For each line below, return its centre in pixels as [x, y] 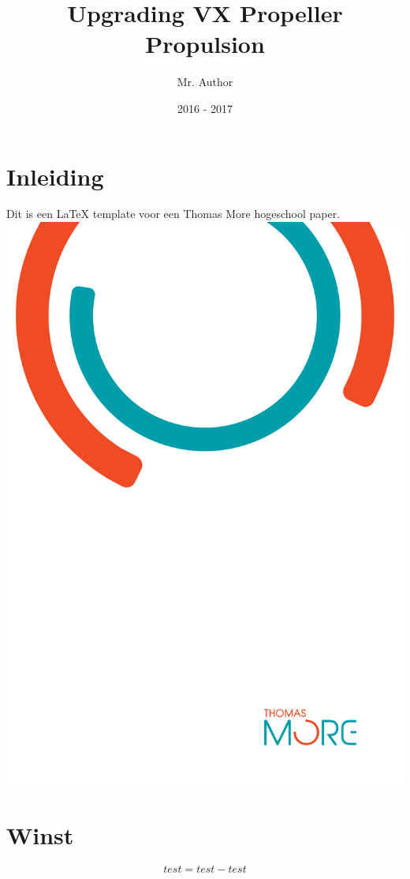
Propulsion [205, 44]
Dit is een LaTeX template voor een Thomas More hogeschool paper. [173, 214]
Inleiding [55, 176]
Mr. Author [205, 82]
